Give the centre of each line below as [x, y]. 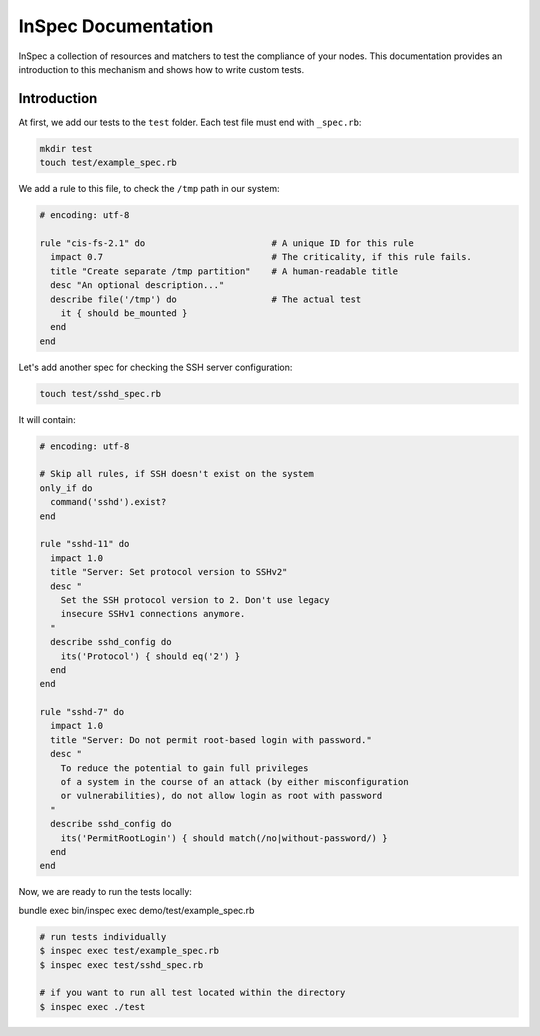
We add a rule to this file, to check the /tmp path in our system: [149, 189]
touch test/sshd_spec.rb [100, 393]
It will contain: [47, 419]
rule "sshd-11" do [84, 544]
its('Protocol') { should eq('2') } [150, 656]
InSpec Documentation [116, 26]
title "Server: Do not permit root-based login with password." [211, 739]
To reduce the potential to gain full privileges [184, 768]
